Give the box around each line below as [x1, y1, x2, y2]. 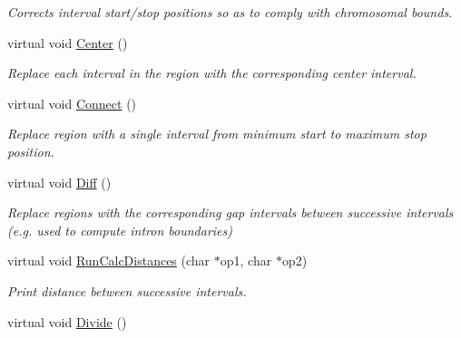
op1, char [220, 251, 272, 270]
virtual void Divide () [7, 312, 127, 331]
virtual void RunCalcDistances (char [7, 251, 211, 270]
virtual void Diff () [7, 172, 112, 191]
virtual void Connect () [7, 93, 137, 112]
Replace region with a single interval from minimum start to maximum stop [7, 124, 427, 143]
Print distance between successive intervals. [7, 281, 247, 300]
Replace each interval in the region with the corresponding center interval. [7, 63, 417, 82]
